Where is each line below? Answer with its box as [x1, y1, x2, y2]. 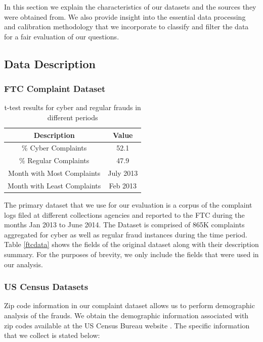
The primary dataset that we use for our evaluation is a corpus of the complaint [4, 200, 252, 210]
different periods [47, 112, 98, 122]
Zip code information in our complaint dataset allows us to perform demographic [4, 300, 255, 311]
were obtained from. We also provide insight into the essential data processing [4, 11, 246, 22]
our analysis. [4, 259, 43, 269]
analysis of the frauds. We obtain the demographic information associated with [4, 310, 249, 320]
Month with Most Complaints [8, 168, 101, 178]
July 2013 [108, 168, 138, 178]
